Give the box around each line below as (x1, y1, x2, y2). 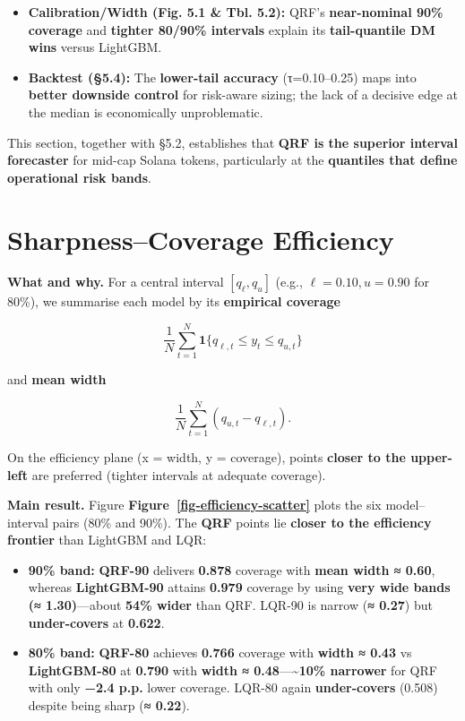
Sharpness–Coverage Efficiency (7, 220, 394, 257)
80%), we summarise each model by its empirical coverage (7, 292, 340, 311)
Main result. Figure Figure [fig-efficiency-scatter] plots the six (7, 495, 382, 514)
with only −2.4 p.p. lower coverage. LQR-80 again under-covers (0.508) (28, 678, 438, 697)
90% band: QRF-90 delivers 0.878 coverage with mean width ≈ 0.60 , (28, 560, 435, 579)
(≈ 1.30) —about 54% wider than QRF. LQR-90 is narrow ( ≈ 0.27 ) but (28, 596, 433, 614)
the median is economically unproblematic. (28, 102, 263, 121)
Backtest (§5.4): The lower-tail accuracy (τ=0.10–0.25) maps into (28, 67, 417, 86)
